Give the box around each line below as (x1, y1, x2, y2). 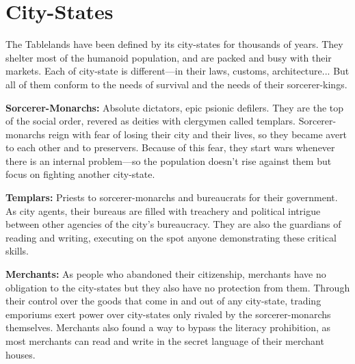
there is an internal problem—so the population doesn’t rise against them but (5, 153, 332, 168)
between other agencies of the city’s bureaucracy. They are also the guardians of (5, 217, 341, 231)
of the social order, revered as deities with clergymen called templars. (5, 114, 296, 128)
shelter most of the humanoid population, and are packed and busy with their (5, 50, 332, 64)
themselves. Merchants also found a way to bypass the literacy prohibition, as (5, 320, 331, 335)
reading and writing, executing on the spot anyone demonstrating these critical (5, 230, 337, 244)
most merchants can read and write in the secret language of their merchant (5, 334, 324, 348)
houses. (5, 347, 36, 361)
